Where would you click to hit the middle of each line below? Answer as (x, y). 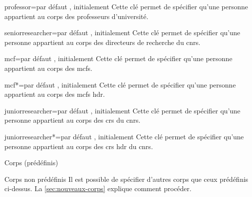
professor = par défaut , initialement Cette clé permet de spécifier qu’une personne (126, 6)
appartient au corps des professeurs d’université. (76, 16)
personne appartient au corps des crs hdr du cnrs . (79, 146)
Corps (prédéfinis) (31, 163)
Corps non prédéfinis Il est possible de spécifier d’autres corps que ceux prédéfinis (126, 179)
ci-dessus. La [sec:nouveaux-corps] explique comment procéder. (98, 188)
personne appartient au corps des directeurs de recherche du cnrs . (103, 42)
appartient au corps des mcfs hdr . (55, 94)
